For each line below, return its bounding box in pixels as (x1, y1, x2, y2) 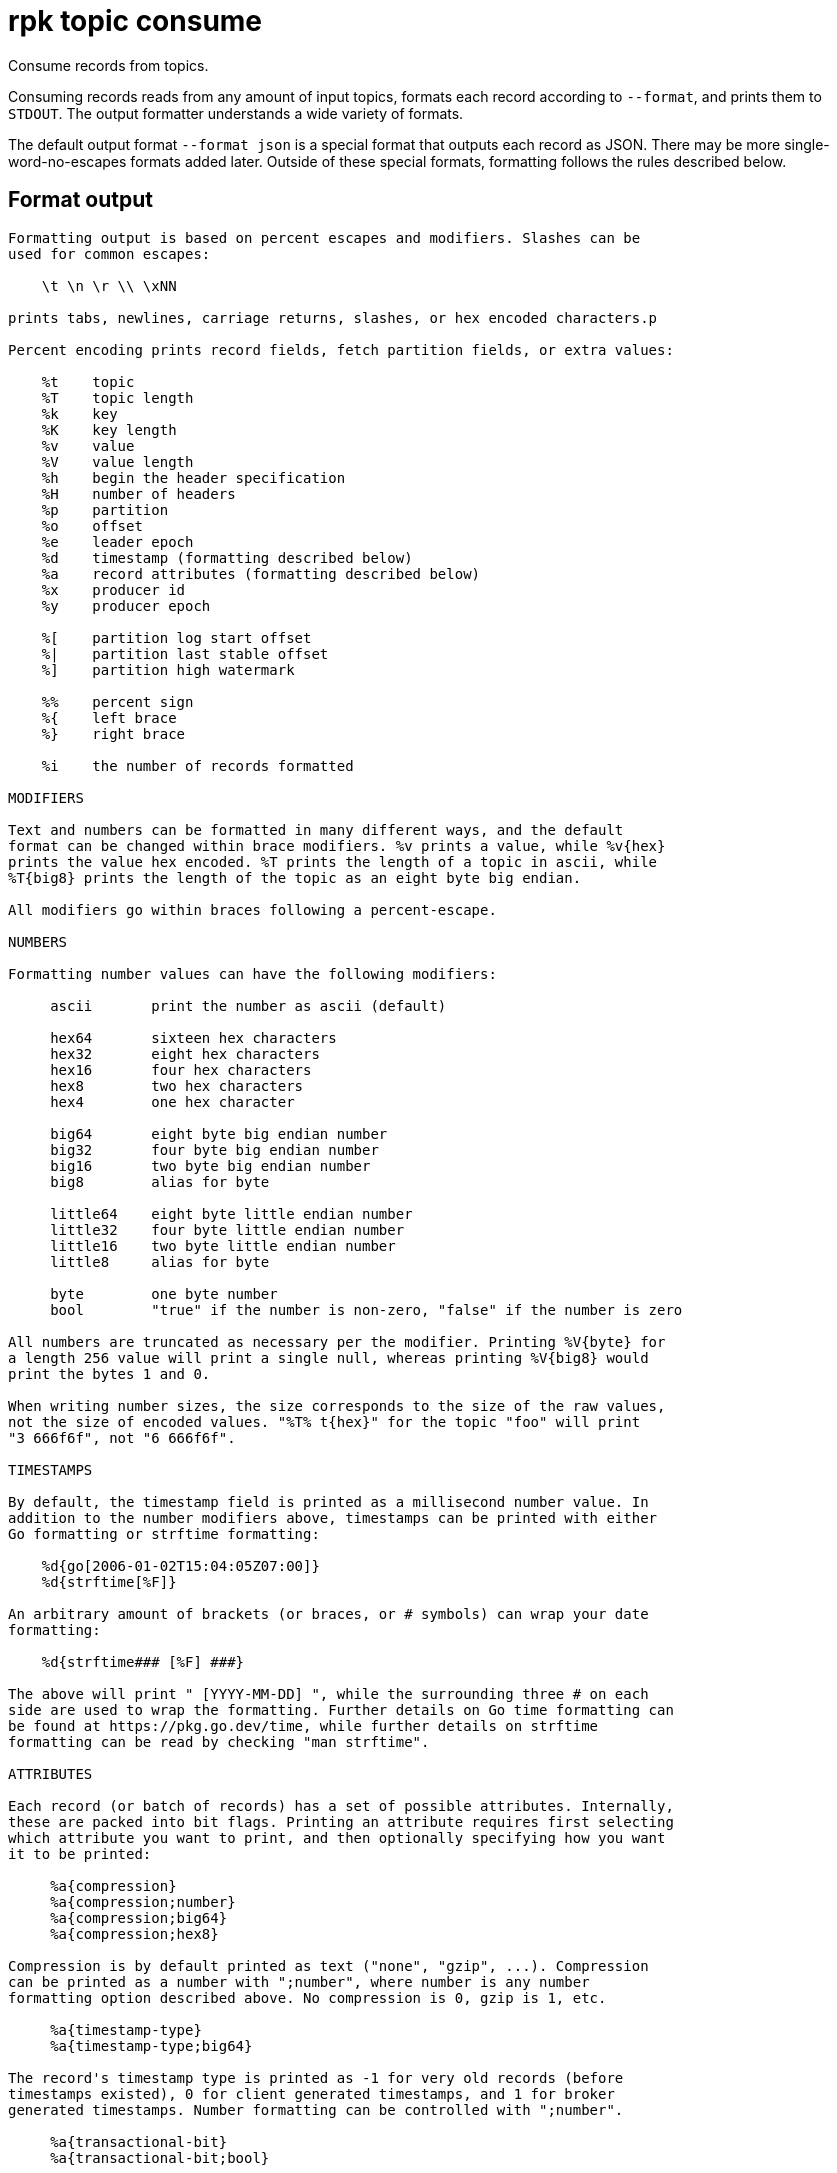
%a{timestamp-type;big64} (50, 2037, 253, 2054)
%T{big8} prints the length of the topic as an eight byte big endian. (8, 869, 582, 886)
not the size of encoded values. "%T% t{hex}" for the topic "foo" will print (8, 1413, 641, 1430)
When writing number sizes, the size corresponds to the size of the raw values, (8, 1397, 666, 1414)
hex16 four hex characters (50, 1061, 312, 1078)
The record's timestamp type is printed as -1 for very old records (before (8, 2069, 624, 2086)
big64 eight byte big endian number (50, 1125, 388, 1142)
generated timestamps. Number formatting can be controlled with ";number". (8, 2101, 624, 2118)
